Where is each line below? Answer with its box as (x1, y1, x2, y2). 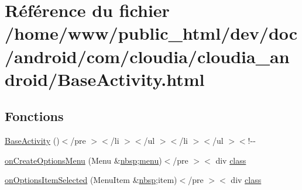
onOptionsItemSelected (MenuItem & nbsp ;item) (5, 174, 177, 186)
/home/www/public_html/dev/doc (5, 21, 298, 45)
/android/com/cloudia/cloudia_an (5, 44, 290, 68)
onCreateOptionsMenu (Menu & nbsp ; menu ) (5, 154, 162, 166)
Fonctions (5, 107, 64, 125)
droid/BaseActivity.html (5, 67, 205, 91)
